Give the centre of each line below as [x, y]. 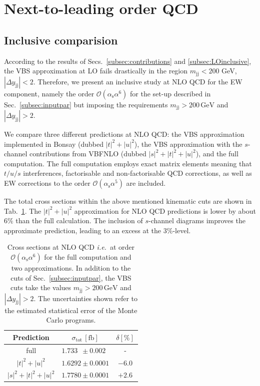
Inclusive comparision [61, 40]
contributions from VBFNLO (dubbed [88, 154]
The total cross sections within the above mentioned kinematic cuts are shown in [128, 201]
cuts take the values [41, 287]
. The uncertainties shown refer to [86, 298]
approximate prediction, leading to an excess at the [83, 230]
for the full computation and [88, 257]
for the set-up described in [170, 93]
